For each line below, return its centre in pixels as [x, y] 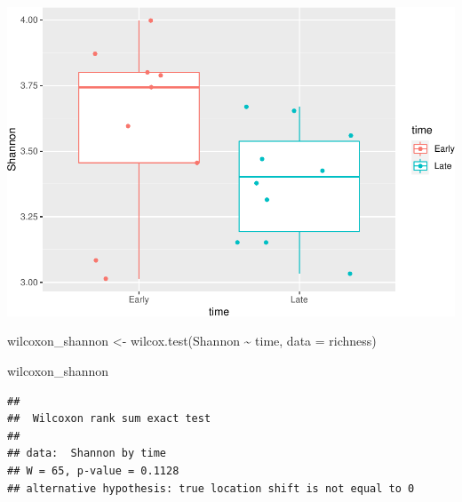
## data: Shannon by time [87, 454]
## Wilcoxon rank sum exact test [109, 419]
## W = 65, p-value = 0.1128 [93, 470]
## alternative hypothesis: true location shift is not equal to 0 [211, 488]
